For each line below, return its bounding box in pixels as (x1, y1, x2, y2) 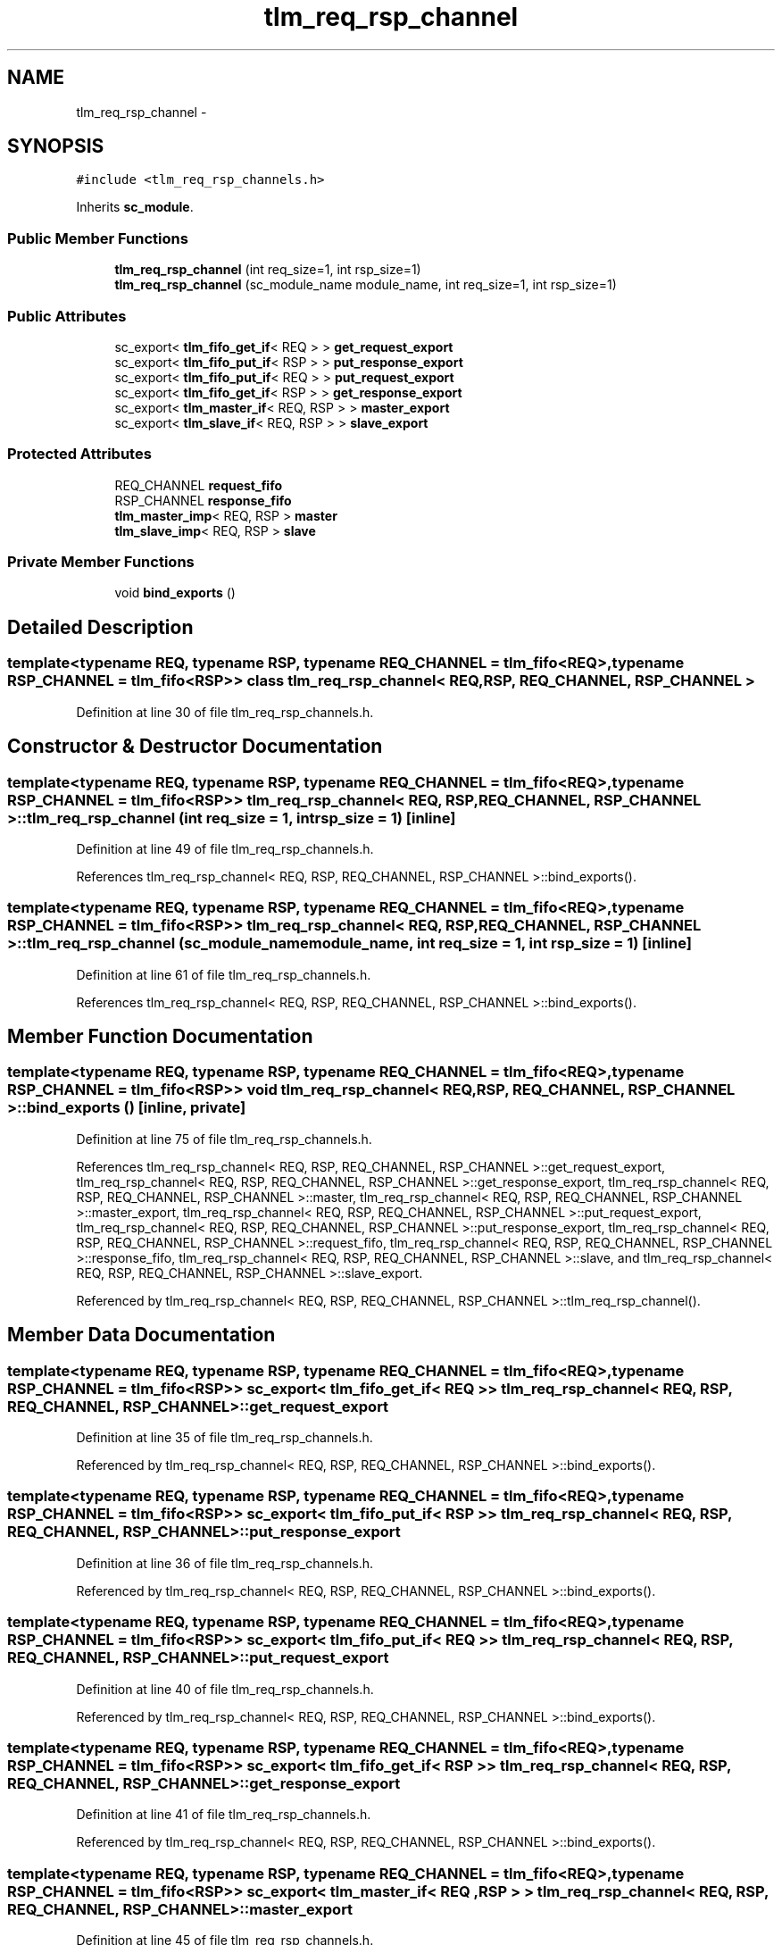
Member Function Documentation (7, 1025, 313, 1048)
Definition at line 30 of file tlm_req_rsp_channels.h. (76, 704, 374, 720)
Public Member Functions (7, 229, 188, 247)
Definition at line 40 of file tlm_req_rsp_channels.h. (76, 1681, 374, 1697)
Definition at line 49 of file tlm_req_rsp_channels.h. (76, 840, 374, 856)
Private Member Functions (7, 553, 195, 572)
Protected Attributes (7, 445, 152, 463)
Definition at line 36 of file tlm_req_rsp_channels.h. (76, 1555, 374, 1571)
